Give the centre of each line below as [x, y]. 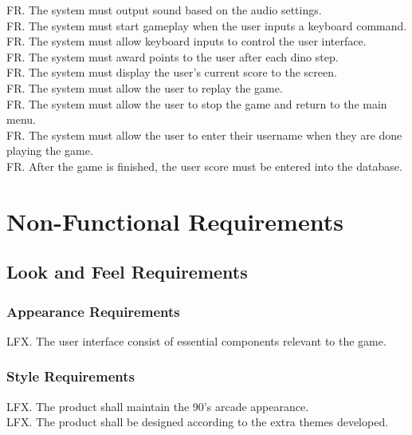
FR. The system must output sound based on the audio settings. [164, 10]
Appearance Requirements [93, 311]
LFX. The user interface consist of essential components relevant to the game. [196, 340]
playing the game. [50, 150]
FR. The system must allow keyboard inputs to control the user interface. [186, 41]
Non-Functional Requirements [175, 221]
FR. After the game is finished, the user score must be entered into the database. [204, 166]
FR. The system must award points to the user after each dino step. [173, 56]
